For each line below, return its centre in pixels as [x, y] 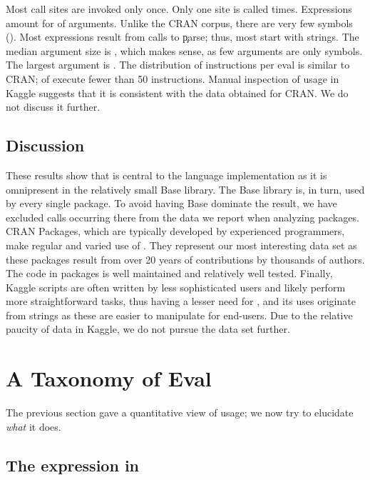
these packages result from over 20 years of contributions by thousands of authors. [185, 259]
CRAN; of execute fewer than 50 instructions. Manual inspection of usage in [173, 78]
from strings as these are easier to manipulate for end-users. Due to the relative [179, 315]
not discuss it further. [53, 107]
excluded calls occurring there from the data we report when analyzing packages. [183, 217]
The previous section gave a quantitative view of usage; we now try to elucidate [180, 412]
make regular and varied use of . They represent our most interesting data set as [181, 245]
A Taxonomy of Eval [109, 378]
